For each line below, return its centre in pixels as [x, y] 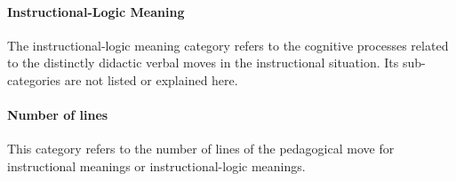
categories [34, 79]
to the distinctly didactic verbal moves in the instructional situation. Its [203, 63]
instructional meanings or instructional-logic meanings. [156, 165]
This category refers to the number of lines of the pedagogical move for [201, 149]
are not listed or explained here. [151, 79]
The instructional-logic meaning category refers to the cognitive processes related [228, 45]
